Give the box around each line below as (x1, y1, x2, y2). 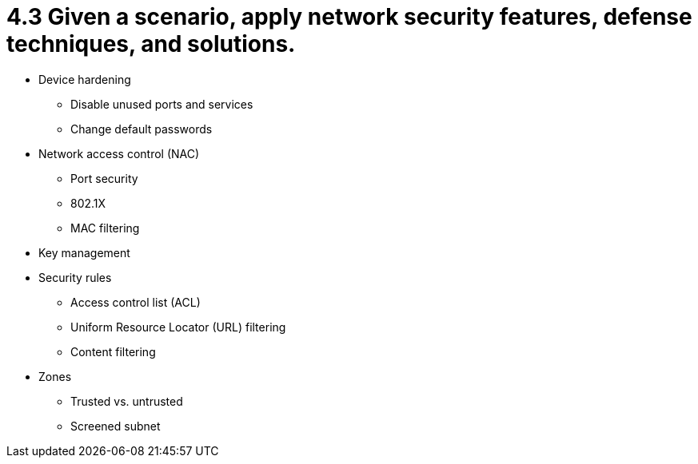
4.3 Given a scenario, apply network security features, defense (6, 3, 692, 30)
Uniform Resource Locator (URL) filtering (70, 319, 286, 334)
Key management (38, 245, 130, 260)
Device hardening (38, 72, 131, 86)
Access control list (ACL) (70, 295, 201, 309)
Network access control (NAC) (38, 146, 200, 161)
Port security (70, 171, 138, 185)
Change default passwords (70, 121, 213, 136)
